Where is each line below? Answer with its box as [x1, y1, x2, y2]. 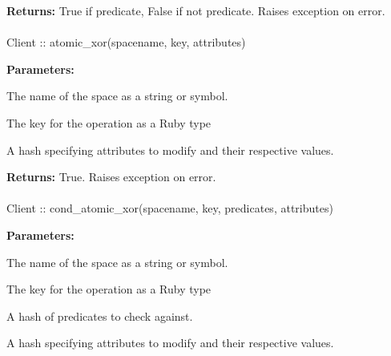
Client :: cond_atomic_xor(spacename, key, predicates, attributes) [6, 200, 333, 216]
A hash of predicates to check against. [6, 307, 193, 324]
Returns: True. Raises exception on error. [6, 168, 216, 185]
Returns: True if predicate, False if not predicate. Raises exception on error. [6, 2, 385, 18]
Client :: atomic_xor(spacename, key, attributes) [6, 34, 246, 51]
